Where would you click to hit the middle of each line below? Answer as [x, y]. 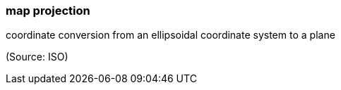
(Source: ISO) [37, 57]
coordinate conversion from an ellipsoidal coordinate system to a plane [170, 35]
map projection [48, 11]
